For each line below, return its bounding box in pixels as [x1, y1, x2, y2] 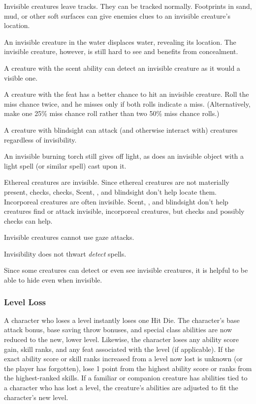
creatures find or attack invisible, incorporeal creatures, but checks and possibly [4, 206, 245, 216]
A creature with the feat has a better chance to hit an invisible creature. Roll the [4, 89, 249, 99]
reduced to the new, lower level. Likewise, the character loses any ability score [4, 334, 239, 345]
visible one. [4, 72, 38, 83]
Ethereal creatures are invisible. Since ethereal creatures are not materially [4, 177, 229, 187]
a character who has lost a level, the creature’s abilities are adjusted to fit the [4, 382, 238, 393]
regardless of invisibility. [4, 134, 77, 144]
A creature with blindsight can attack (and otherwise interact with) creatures [4, 124, 238, 135]
